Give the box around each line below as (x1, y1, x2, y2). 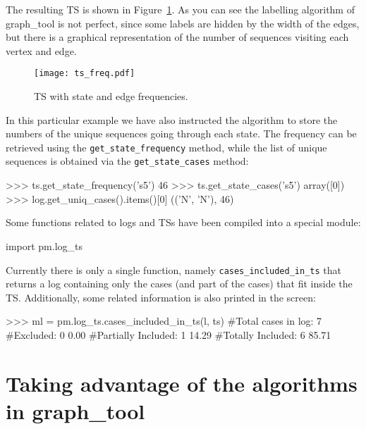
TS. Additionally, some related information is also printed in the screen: (6, 290, 316, 304)
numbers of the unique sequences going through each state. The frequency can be (6, 126, 357, 141)
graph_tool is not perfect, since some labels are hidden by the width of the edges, (6, 15, 360, 30)
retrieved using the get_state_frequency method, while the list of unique (6, 139, 327, 154)
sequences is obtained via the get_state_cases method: (6, 154, 249, 168)
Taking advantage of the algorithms (6, 368, 358, 397)
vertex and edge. (6, 43, 77, 58)
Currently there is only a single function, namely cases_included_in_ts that (6, 262, 341, 277)
